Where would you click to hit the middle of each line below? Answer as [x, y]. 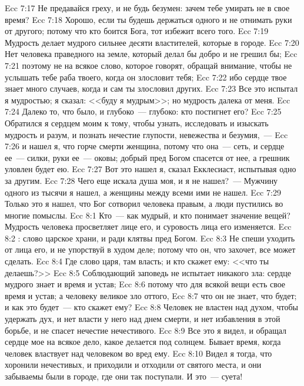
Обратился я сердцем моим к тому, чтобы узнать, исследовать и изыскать [137, 122]
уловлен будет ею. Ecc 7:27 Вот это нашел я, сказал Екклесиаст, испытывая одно [151, 169]
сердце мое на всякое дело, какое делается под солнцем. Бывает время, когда [143, 342]
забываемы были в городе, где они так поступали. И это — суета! [124, 376]
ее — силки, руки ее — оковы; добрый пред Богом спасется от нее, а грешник [147, 157]
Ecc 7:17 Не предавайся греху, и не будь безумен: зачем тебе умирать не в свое [147, 8]
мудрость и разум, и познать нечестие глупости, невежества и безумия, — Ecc [146, 134]
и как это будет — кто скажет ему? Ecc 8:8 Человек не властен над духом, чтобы [152, 307]
